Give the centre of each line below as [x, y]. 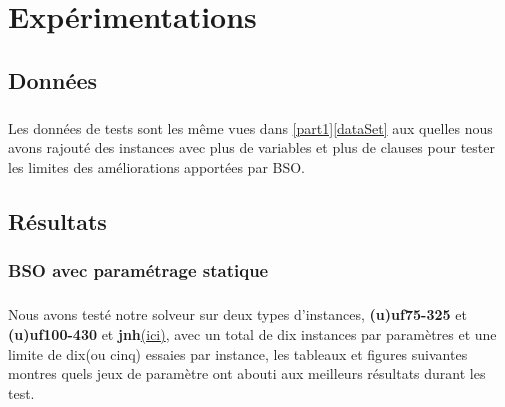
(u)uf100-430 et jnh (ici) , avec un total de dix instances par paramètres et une [252, 333]
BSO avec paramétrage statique [138, 270]
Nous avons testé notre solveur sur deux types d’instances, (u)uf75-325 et [237, 314]
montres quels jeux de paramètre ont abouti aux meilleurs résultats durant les [247, 373]
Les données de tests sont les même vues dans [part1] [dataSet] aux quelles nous [250, 127]
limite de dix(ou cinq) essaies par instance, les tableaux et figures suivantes [238, 353]
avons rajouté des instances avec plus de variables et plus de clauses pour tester [251, 147]
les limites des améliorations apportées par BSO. [157, 166]
